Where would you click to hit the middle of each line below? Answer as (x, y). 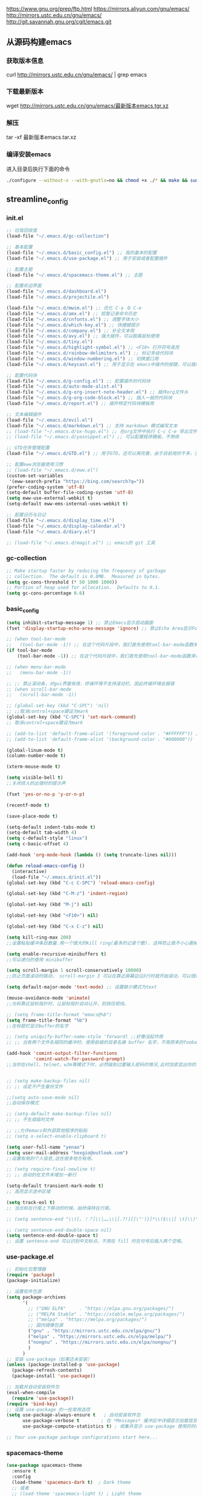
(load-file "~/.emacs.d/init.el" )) (56, 877)
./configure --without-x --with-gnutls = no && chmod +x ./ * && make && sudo (104, 180)
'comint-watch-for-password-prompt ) (79, 1059)
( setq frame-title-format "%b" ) (47, 1020)
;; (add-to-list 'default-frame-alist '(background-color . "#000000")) (100, 739)
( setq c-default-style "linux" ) (47, 839)
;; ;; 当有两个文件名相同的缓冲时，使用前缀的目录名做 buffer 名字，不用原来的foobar (103, 1042)
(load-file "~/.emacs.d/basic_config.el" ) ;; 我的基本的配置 (82, 253)
